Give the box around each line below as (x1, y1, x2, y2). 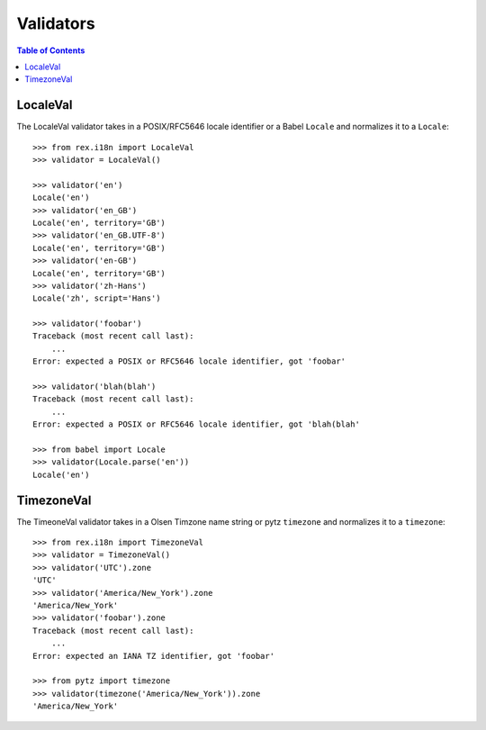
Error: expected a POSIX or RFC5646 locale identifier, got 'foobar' (32, 356, 346, 366)
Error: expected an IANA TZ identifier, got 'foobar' (32, 651, 274, 661)
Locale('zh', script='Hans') (32, 293, 161, 303)
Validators (16, 14, 95, 33)
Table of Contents (16, 45, 85, 56)
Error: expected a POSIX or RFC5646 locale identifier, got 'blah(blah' (32, 419, 360, 429)
